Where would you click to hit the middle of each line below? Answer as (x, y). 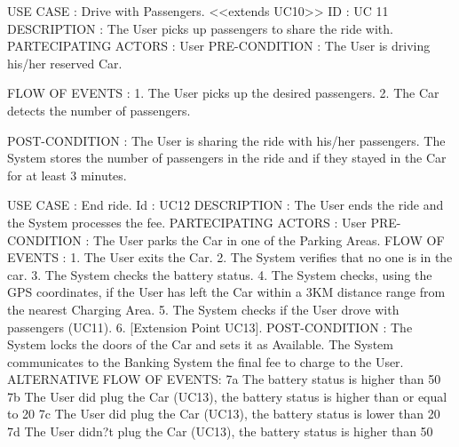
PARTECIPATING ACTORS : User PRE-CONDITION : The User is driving (219, 46)
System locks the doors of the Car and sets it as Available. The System (200, 344)
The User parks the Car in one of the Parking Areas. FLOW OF (269, 239)
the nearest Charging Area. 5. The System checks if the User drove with (203, 309)
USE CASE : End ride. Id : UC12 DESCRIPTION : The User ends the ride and (226, 205)
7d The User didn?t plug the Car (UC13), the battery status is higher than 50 (220, 431)
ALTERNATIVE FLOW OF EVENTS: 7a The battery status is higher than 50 (224, 379)
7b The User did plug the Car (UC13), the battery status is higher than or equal (227, 396)
